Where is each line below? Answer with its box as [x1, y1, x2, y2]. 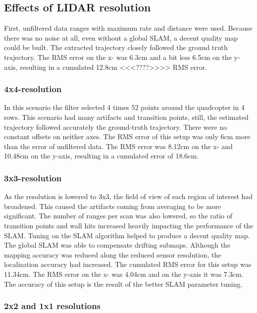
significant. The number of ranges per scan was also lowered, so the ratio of [4, 210, 233, 221]
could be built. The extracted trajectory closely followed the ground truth [4, 42, 228, 52]
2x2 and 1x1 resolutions [4, 300, 101, 312]
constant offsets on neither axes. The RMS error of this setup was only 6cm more [4, 131, 251, 142]
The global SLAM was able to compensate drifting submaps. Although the [4, 240, 231, 250]
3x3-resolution [4, 171, 62, 184]
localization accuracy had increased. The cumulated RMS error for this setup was [4, 259, 252, 269]
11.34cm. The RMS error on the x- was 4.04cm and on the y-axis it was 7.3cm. [4, 268, 244, 279]
